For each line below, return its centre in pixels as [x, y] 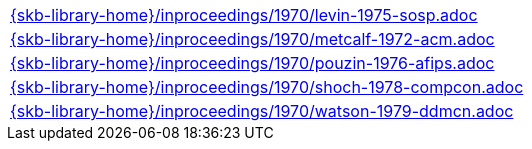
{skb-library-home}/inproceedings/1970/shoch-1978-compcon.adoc [267, 87]
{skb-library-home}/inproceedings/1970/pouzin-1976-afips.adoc [252, 63]
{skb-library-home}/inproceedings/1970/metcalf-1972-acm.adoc [252, 39]
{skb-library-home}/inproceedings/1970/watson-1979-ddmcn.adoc [262, 111]
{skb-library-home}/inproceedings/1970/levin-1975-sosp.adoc [244, 15]
